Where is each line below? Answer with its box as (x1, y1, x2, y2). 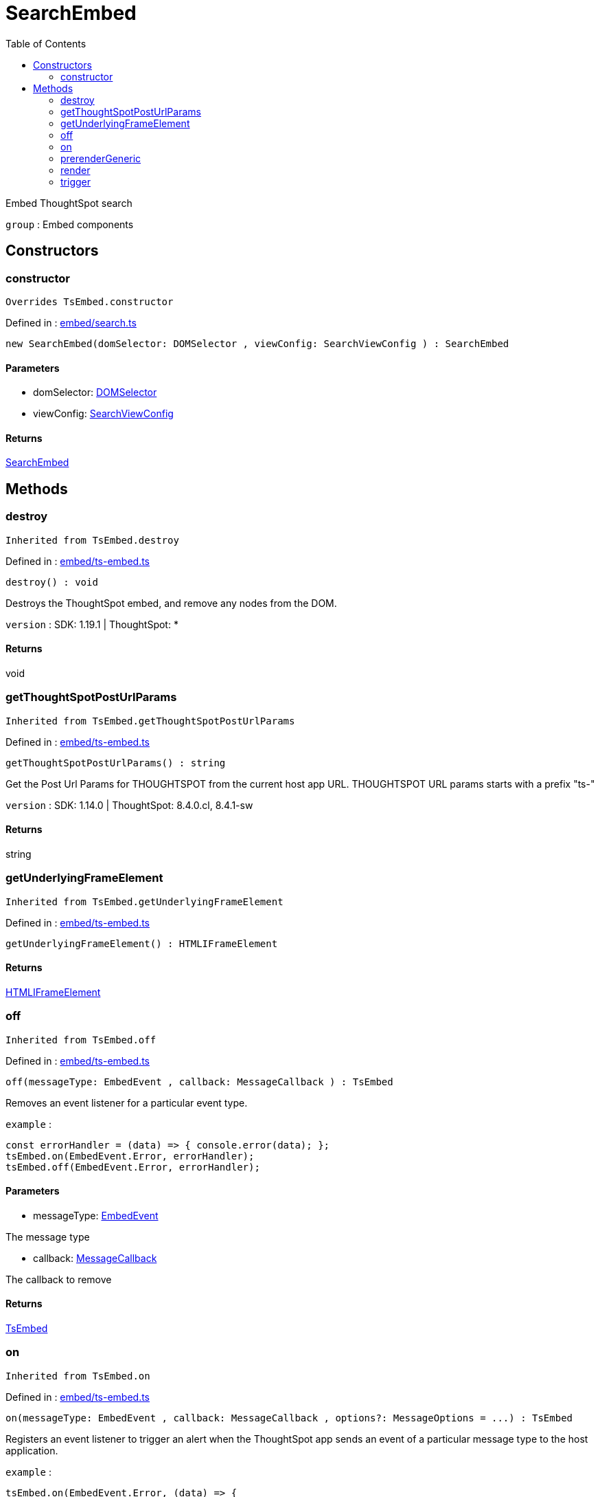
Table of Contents (5, 37, 86, 49)
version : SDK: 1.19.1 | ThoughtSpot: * (5, 618, 178, 630)
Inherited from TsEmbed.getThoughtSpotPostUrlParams (5, 715, 295, 727)
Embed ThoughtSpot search (5, 197, 132, 209)
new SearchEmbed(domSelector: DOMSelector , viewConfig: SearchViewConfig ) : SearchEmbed (5, 337, 509, 349)
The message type (5, 1230, 90, 1243)
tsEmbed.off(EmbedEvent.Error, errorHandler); (5, 1161, 260, 1173)
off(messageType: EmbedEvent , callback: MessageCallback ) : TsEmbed (5, 1076, 393, 1087)
